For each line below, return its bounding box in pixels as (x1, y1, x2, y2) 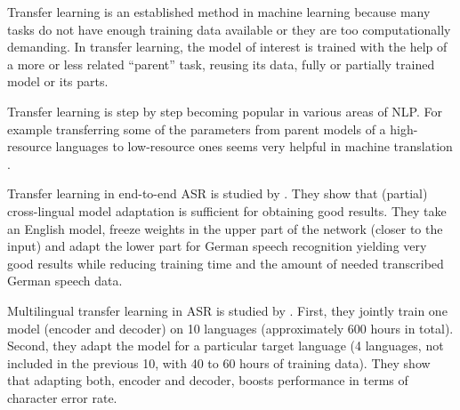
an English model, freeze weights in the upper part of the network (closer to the (7, 219, 443, 237)
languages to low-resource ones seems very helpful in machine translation (55, 137, 453, 156)
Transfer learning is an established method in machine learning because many (7, 3, 431, 20)
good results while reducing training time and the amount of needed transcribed (7, 253, 444, 272)
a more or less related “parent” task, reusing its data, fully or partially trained (7, 54, 435, 73)
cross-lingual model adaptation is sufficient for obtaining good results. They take (7, 201, 447, 220)
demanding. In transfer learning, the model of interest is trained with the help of (7, 37, 448, 56)
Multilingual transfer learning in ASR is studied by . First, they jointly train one (7, 301, 448, 319)
